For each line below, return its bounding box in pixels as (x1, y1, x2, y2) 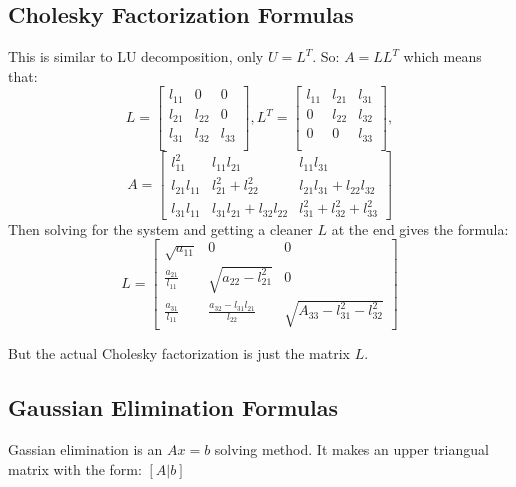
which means (403, 46, 482, 67)
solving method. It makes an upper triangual (214, 439, 489, 460)
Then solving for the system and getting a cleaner (8, 218, 313, 239)
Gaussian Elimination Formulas (8, 392, 339, 423)
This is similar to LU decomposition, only (8, 46, 264, 67)
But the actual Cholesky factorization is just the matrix (8, 343, 350, 364)
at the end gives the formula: (331, 218, 509, 239)
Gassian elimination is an (8, 439, 163, 460)
